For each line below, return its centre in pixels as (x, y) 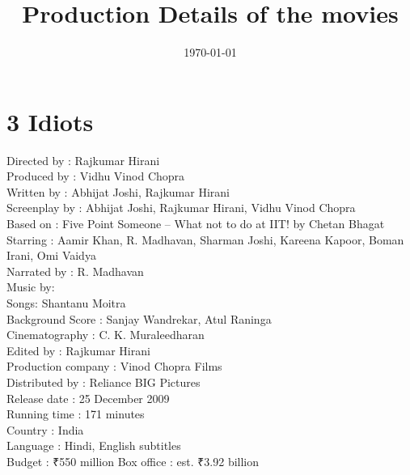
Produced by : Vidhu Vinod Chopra (96, 176)
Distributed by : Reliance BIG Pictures (104, 382)
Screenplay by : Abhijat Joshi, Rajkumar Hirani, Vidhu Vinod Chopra (181, 208)
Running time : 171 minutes (76, 414)
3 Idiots (50, 121)
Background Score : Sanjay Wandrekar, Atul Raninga (139, 318)
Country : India (45, 429)
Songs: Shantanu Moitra (66, 303)
